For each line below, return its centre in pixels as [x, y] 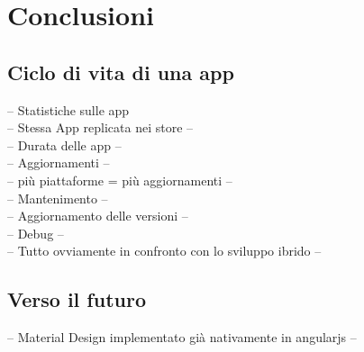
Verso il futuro [77, 299]
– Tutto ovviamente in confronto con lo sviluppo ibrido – [164, 251]
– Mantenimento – [58, 198]
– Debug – [36, 233]
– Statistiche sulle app [68, 109]
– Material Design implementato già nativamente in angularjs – [182, 337]
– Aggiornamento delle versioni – [98, 216]
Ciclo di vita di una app [121, 72]
